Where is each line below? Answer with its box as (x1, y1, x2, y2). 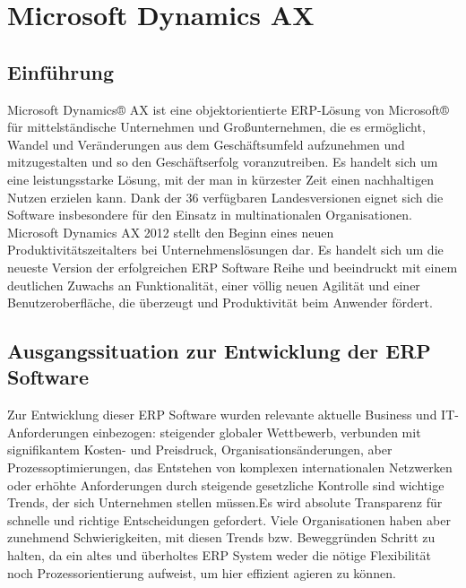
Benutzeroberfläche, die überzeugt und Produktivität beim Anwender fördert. (7, 293, 433, 312)
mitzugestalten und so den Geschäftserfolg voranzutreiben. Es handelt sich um (7, 152, 438, 171)
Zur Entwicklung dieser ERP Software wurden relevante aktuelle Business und (7, 405, 437, 424)
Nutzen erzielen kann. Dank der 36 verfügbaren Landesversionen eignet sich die (7, 187, 444, 206)
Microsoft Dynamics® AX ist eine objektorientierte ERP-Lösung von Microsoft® (7, 99, 449, 118)
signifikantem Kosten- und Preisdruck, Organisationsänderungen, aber (7, 440, 393, 459)
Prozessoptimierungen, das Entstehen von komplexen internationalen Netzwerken (7, 458, 453, 477)
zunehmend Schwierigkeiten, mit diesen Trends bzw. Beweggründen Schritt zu (7, 528, 436, 547)
